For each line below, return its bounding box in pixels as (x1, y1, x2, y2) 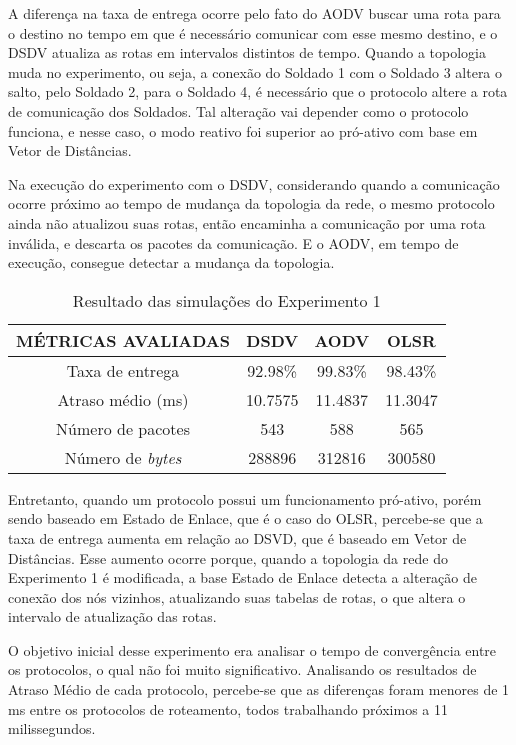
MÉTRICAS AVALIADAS (16, 328, 231, 352)
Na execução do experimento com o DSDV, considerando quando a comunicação (8, 173, 500, 194)
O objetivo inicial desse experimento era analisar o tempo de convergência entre (8, 639, 497, 660)
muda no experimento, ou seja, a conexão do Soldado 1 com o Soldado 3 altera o (8, 61, 503, 82)
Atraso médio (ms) (57, 387, 189, 411)
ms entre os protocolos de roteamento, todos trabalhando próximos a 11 (8, 698, 449, 719)
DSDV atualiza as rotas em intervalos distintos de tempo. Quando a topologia (8, 42, 487, 63)
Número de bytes (64, 445, 182, 469)
